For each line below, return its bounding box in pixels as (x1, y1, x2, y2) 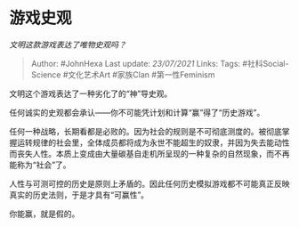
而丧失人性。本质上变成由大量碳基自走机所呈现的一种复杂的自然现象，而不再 (9, 148, 290, 158)
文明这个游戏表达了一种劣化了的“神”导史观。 (9, 88, 173, 99)
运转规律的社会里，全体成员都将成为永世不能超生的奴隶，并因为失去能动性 (16, 137, 290, 148)
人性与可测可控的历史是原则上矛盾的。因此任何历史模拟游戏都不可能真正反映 (9, 178, 290, 189)
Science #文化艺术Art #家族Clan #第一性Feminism (30, 69, 215, 80)
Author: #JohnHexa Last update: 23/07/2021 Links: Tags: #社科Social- (30, 58, 289, 69)
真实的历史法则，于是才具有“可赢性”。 (9, 189, 149, 200)
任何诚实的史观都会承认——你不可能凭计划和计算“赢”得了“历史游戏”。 (9, 107, 265, 118)
